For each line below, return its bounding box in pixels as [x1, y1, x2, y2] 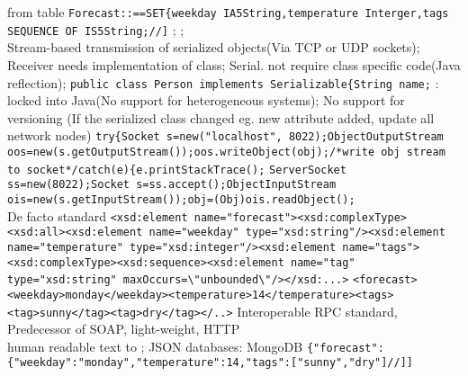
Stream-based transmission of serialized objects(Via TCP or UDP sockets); [7, 38, 420, 57]
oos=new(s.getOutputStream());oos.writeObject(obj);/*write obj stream [7, 146, 445, 158]
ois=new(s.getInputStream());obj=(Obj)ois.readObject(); [7, 192, 355, 206]
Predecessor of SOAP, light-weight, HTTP [7, 319, 240, 338]
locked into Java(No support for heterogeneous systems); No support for [7, 91, 405, 110]
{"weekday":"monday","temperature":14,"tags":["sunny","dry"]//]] [7, 356, 414, 370]
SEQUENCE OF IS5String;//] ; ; [7, 20, 184, 39]
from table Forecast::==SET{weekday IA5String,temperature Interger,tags [7, 3, 449, 21]
